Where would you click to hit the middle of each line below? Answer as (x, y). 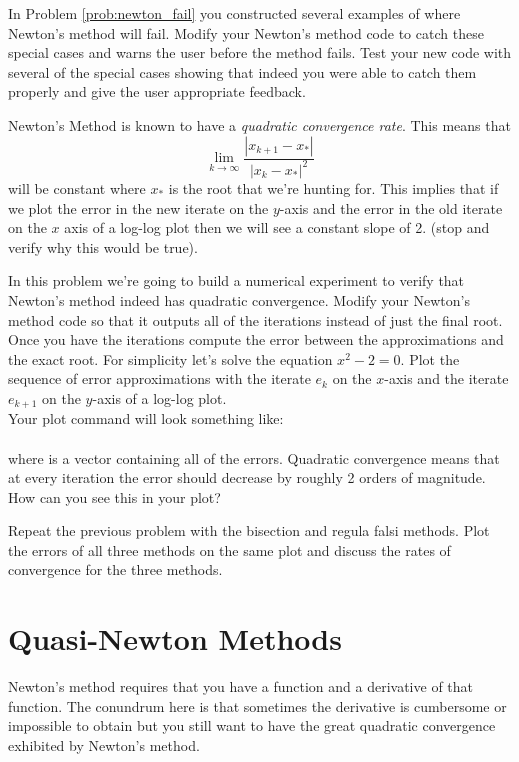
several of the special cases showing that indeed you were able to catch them (242, 71)
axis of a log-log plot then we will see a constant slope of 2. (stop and (277, 227)
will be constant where (77, 187)
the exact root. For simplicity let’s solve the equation (170, 358)
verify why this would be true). (103, 246)
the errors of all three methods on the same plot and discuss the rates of (229, 549)
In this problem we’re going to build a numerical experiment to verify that (236, 280)
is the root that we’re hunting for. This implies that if (333, 187)
